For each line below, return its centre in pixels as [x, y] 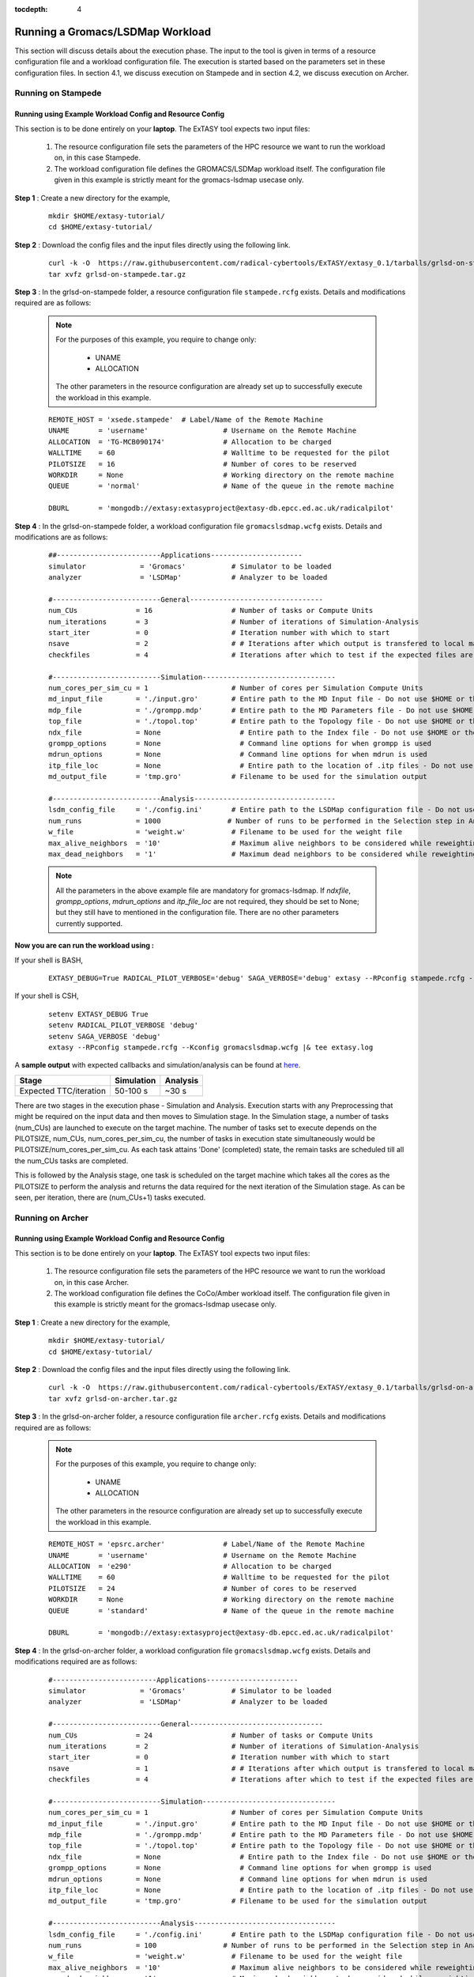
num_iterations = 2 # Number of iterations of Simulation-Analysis [234, 1746]
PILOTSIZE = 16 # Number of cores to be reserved [203, 464]
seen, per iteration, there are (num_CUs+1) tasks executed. [110, 1197]
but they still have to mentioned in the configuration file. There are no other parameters [197, 913]
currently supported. [89, 923]
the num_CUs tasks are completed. [71, 1160]
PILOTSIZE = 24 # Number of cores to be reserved [203, 1588]
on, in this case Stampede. [98, 157]
